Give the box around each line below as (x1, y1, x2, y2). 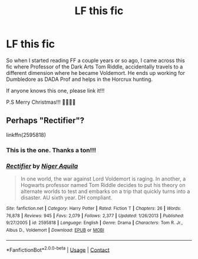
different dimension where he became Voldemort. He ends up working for (6, 69, 186, 76)
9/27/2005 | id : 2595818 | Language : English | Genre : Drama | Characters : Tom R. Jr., (6, 220, 183, 226)
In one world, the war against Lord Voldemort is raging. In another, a (20, 175, 186, 182)
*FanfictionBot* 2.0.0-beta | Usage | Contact (6, 245, 110, 253)
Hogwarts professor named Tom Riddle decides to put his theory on (20, 181, 186, 188)
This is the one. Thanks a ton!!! (6, 146, 96, 154)
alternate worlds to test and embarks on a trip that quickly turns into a (20, 188, 190, 195)
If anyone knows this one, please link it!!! (6, 87, 105, 94)
